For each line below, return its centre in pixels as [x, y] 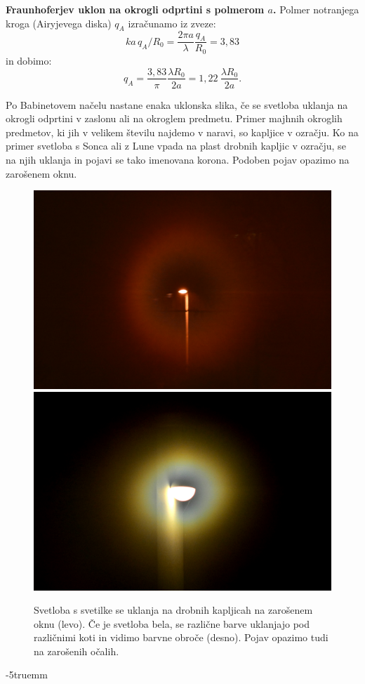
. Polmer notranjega [316, 9]
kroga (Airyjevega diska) [59, 23]
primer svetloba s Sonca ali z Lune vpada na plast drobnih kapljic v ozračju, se [176, 146]
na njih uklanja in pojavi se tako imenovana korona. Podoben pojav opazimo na [178, 159]
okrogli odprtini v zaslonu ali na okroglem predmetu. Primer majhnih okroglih [174, 118]
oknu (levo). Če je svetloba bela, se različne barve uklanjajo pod [172, 623]
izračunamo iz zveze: [172, 23]
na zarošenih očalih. [77, 651]
